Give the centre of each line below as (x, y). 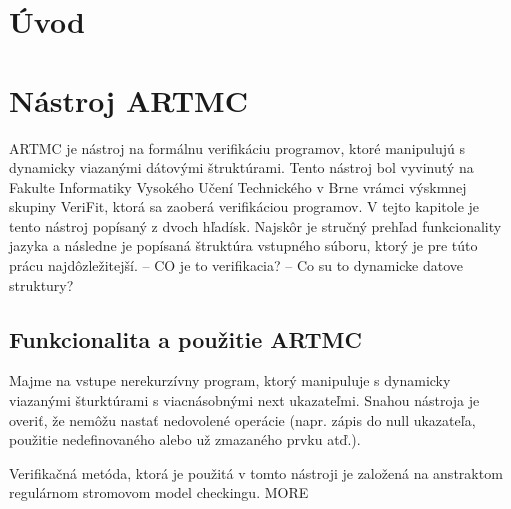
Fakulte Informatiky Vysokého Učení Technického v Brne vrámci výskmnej (238, 186)
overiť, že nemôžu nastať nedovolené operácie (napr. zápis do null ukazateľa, (242, 419)
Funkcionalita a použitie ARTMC (185, 338)
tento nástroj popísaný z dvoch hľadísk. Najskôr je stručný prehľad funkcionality (255, 225)
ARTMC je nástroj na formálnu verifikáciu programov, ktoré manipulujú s (237, 147)
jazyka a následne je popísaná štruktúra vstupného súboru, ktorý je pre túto (243, 245)
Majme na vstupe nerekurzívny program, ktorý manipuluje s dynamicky (230, 380)
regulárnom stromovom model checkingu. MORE (159, 492)
